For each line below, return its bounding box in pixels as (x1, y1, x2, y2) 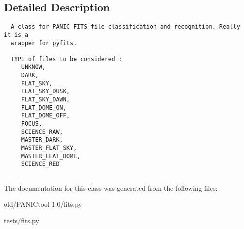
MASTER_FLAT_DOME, (21, 152, 81, 160)
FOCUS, (21, 120, 42, 128)
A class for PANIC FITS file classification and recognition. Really (11, 23, 240, 31)
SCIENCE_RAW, (21, 128, 63, 135)
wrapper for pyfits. (11, 39, 77, 47)
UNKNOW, (21, 64, 46, 71)
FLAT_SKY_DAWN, (21, 96, 70, 103)
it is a (4, 31, 29, 38)
